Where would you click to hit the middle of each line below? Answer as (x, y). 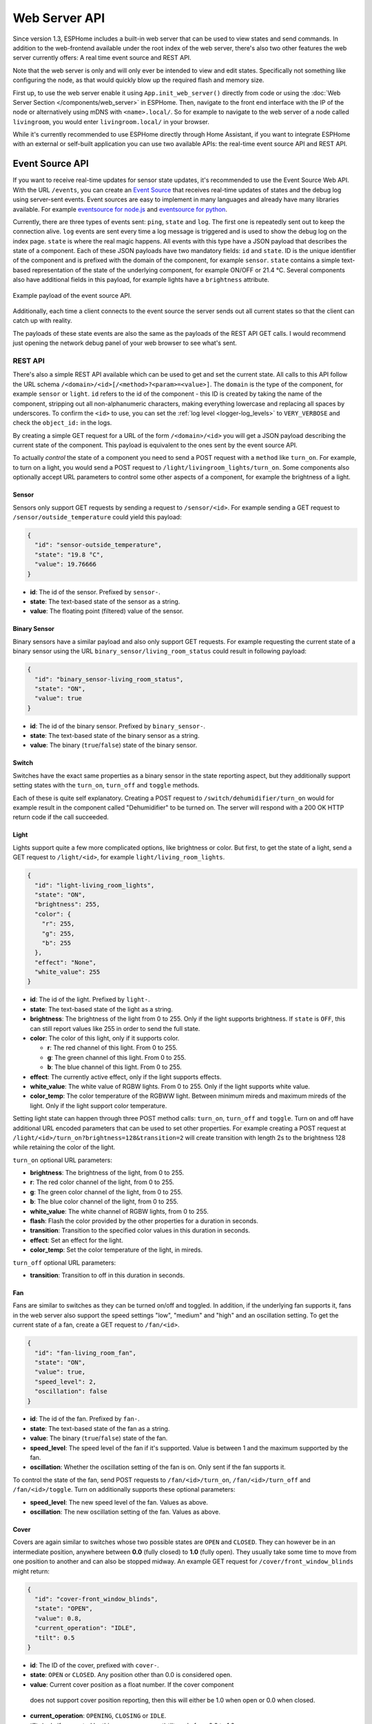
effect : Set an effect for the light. (76, 1240)
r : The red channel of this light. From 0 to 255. (113, 1048)
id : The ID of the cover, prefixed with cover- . (95, 1665)
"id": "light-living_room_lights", (95, 885)
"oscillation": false (71, 1392)
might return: (31, 1571)
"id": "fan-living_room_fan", (86, 1353)
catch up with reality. (42, 321)
